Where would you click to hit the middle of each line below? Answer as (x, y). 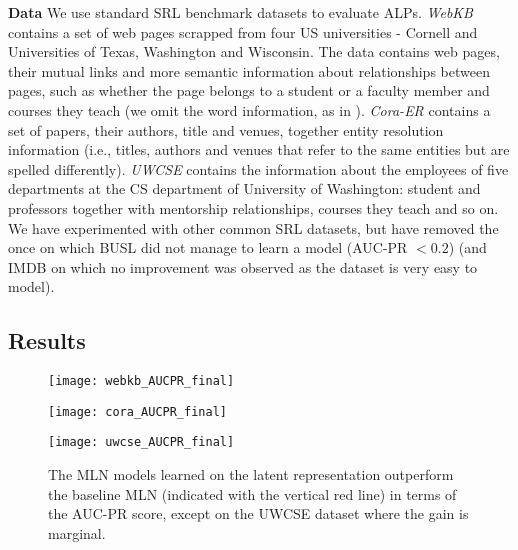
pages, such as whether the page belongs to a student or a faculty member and (249, 90)
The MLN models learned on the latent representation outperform (251, 474)
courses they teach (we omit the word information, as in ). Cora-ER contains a (249, 109)
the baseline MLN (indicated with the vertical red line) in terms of (252, 493)
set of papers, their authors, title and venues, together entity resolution (226, 129)
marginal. (77, 532)
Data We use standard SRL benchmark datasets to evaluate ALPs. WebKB (240, 12)
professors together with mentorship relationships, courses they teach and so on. (253, 207)
